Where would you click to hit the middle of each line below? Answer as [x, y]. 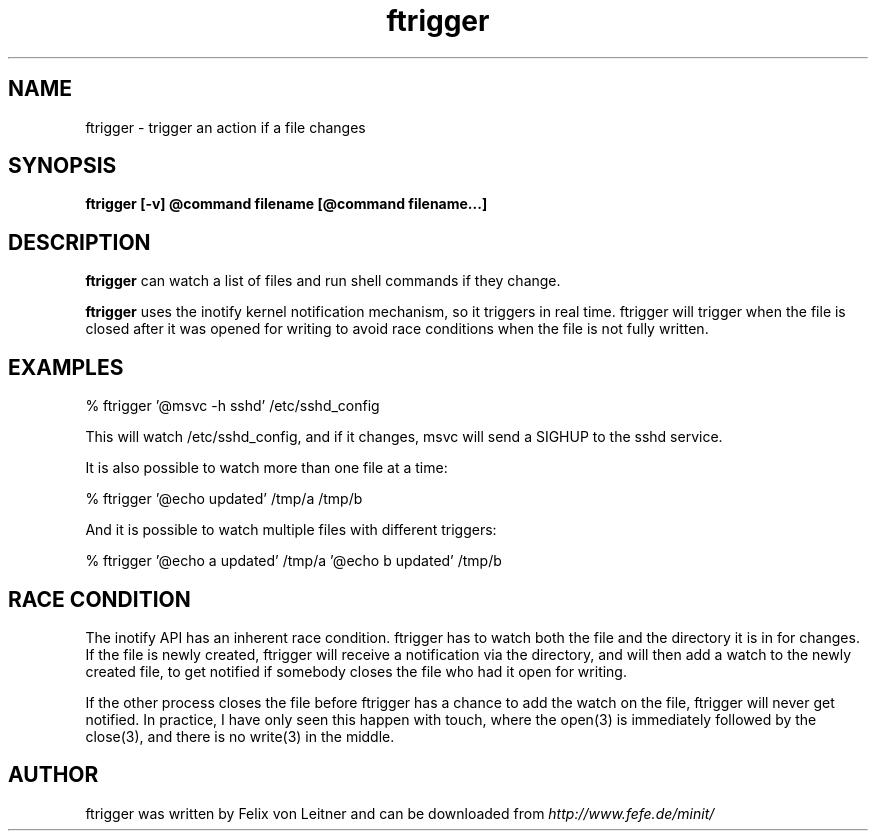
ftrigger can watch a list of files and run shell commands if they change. [323, 281]
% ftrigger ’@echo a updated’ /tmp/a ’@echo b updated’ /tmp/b [293, 561]
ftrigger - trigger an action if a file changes [225, 127]
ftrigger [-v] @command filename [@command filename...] [286, 204]
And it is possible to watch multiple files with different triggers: [291, 530]
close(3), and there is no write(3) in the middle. [240, 736]
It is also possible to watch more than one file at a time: [266, 468]
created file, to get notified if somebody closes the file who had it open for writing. [356, 671]
